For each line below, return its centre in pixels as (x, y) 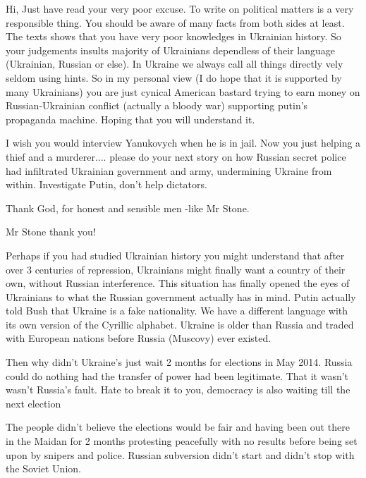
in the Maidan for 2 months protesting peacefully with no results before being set (182, 441)
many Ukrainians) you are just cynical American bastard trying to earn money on (183, 91)
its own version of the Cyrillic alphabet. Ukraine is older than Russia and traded (180, 324)
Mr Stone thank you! (51, 232)
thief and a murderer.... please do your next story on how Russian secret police (176, 156)
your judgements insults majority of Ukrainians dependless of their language (170, 50)
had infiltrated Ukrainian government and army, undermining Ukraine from (169, 170)
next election (33, 403)
